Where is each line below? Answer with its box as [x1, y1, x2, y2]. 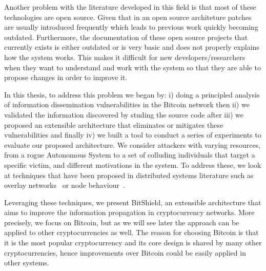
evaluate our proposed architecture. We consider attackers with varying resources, [4, 139, 261, 150]
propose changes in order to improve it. [4, 72, 128, 83]
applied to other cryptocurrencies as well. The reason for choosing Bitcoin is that [4, 227, 259, 238]
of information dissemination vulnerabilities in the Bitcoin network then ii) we [4, 99, 250, 110]
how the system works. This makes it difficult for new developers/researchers [4, 51, 245, 62]
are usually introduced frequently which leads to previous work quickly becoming [4, 22, 258, 32]
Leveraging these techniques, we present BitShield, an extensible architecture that [4, 197, 261, 207]
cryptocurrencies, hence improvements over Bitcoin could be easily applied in [4, 247, 246, 258]
